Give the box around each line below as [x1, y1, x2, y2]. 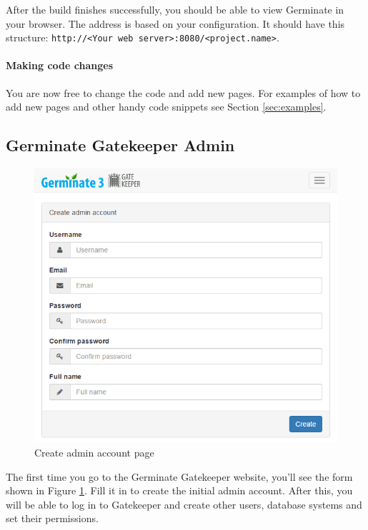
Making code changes [6, 58, 113, 73]
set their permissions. [6, 511, 99, 526]
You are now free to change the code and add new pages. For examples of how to [6, 85, 361, 100]
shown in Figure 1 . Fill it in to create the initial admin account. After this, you [6, 483, 353, 498]
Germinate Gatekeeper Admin [6, 134, 235, 156]
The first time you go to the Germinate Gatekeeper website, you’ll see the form [6, 469, 353, 484]
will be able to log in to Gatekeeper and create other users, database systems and [6, 496, 362, 511]
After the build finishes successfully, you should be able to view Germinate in [6, 2, 344, 16]
